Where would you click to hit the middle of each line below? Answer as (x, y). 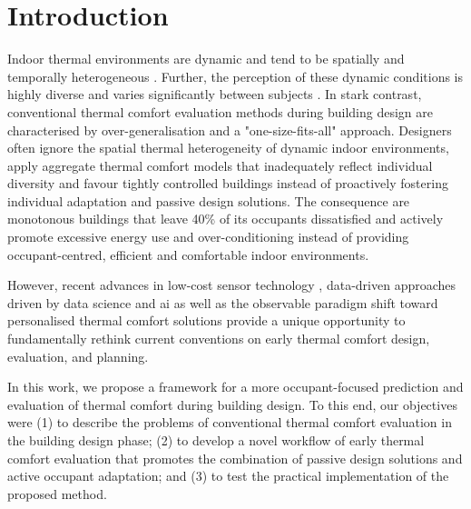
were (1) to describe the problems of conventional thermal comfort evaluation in (230, 422)
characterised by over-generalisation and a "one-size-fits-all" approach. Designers (230, 130)
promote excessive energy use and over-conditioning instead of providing (208, 237)
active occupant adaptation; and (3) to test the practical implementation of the (228, 476)
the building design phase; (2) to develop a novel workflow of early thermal (216, 440)
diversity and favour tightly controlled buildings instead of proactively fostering (228, 183)
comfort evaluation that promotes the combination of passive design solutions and (235, 458)
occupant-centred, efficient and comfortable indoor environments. (188, 254)
